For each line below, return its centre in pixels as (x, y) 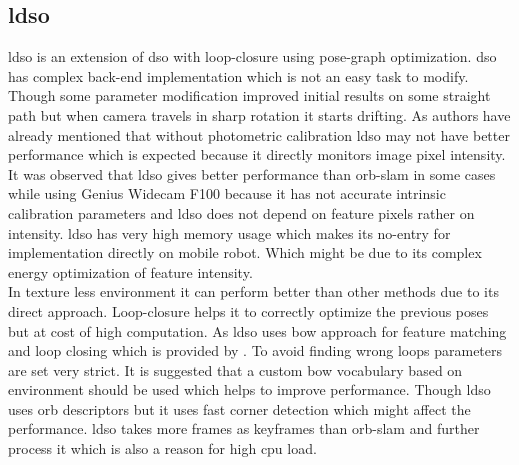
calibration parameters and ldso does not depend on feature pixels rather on (241, 212)
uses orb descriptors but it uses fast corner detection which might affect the (239, 408)
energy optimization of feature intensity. (130, 271)
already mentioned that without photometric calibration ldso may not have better (259, 134)
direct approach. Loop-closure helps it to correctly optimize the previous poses (248, 310)
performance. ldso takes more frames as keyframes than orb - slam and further (244, 428)
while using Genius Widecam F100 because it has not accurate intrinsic (227, 193)
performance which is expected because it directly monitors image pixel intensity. (257, 154)
